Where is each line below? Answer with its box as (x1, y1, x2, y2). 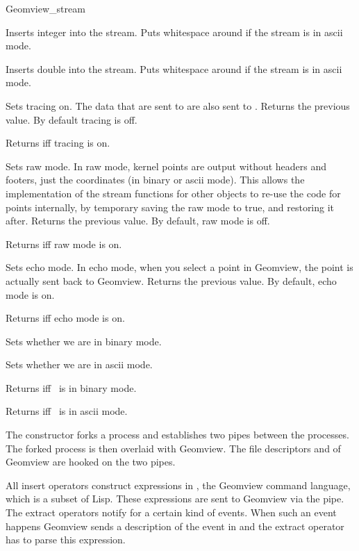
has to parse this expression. (6, 532, 126, 547)
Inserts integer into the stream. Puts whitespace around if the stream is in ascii (6, 24, 343, 39)
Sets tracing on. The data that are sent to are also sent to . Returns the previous (6, 98, 350, 113)
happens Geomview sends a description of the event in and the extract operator (6, 518, 344, 533)
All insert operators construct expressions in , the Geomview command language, (6, 477, 351, 492)
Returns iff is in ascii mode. (6, 404, 128, 418)
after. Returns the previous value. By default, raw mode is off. (6, 213, 270, 228)
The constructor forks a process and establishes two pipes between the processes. (6, 427, 349, 442)
